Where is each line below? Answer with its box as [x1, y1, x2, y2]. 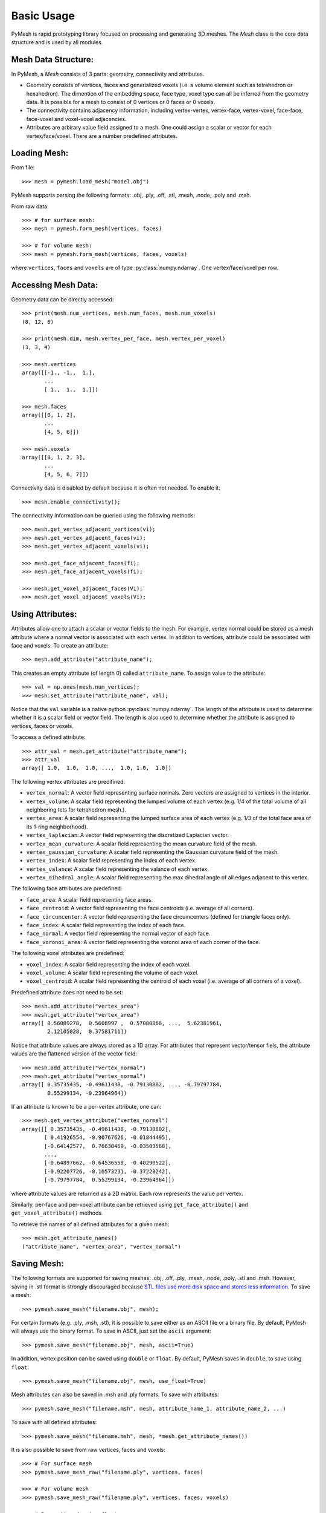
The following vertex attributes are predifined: [11, 778, 126, 785]
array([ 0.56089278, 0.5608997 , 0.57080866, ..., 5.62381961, [22, 1020, 223, 1026]
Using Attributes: [11, 609, 77, 620]
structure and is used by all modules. [11, 38, 103, 45]
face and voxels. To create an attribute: [11, 642, 109, 649]
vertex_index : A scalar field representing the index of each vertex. [26, 857, 197, 864]
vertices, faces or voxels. [11, 722, 74, 729]
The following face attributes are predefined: [11, 885, 123, 892]
